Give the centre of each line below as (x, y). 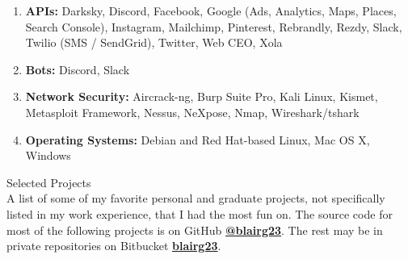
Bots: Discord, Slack (78, 69)
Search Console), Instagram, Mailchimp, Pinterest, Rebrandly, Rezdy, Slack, (214, 26)
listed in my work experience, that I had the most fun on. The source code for (200, 213)
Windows (48, 155)
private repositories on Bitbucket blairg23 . (114, 246)
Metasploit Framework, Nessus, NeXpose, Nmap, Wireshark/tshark (192, 112)
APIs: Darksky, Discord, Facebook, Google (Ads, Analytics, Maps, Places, (211, 10)
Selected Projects (49, 182)
